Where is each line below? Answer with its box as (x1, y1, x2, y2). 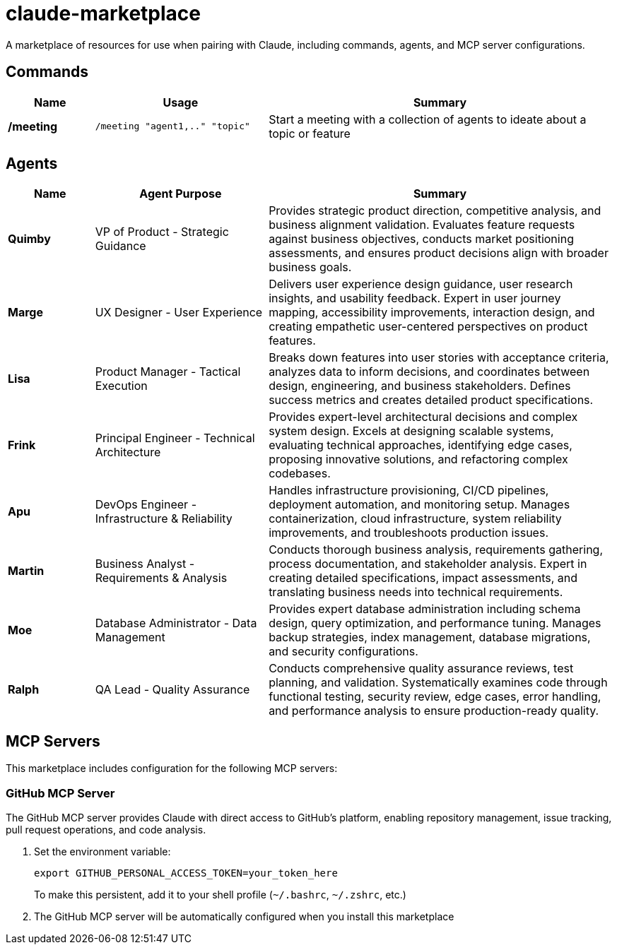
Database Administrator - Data (95, 616, 257, 631)
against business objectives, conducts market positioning (269, 232, 574, 247)
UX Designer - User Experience (95, 305, 263, 320)
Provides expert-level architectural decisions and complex (269, 410, 578, 424)
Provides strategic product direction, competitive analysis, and (269, 203, 601, 218)
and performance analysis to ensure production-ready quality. (269, 703, 599, 718)
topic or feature (269, 126, 351, 141)
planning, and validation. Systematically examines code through (269, 675, 608, 690)
